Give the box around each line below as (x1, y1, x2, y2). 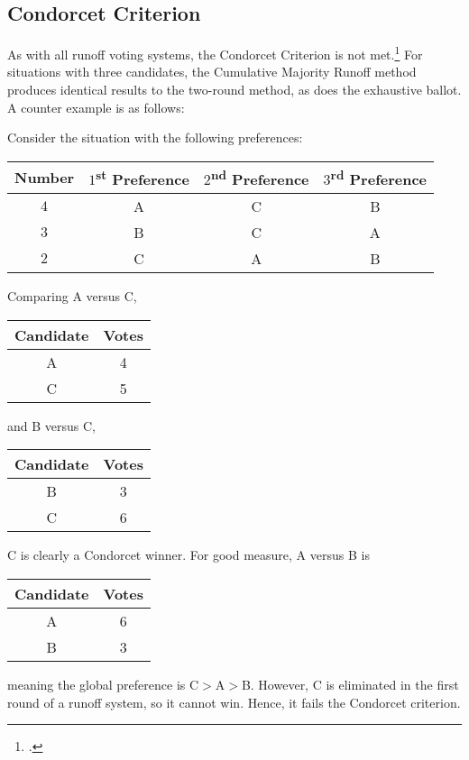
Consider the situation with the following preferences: (7, 128, 303, 147)
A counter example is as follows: (7, 97, 185, 116)
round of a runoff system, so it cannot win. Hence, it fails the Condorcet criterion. (7, 692, 461, 711)
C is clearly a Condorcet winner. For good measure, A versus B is (7, 545, 370, 564)
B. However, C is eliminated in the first (241, 674, 459, 693)
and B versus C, (7, 416, 96, 435)
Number (14, 167, 75, 188)
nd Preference (210, 165, 309, 190)
